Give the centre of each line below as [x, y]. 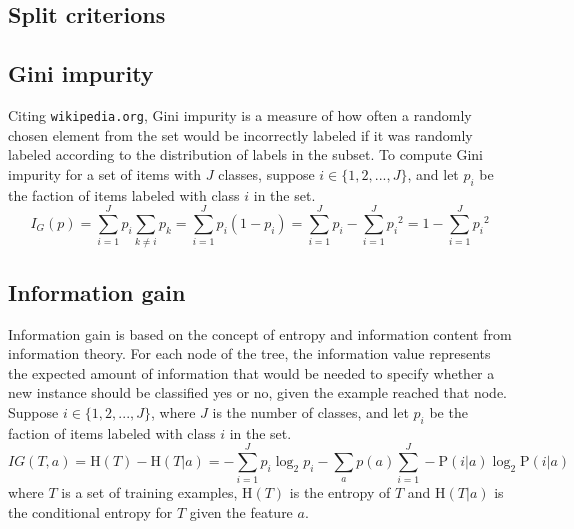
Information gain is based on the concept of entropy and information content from [260, 333]
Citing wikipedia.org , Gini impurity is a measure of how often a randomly [240, 114]
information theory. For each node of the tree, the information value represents [249, 353]
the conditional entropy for [90, 512]
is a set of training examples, [149, 492]
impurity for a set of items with [105, 173]
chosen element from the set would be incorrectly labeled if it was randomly [240, 134]
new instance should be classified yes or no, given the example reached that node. [257, 392]
